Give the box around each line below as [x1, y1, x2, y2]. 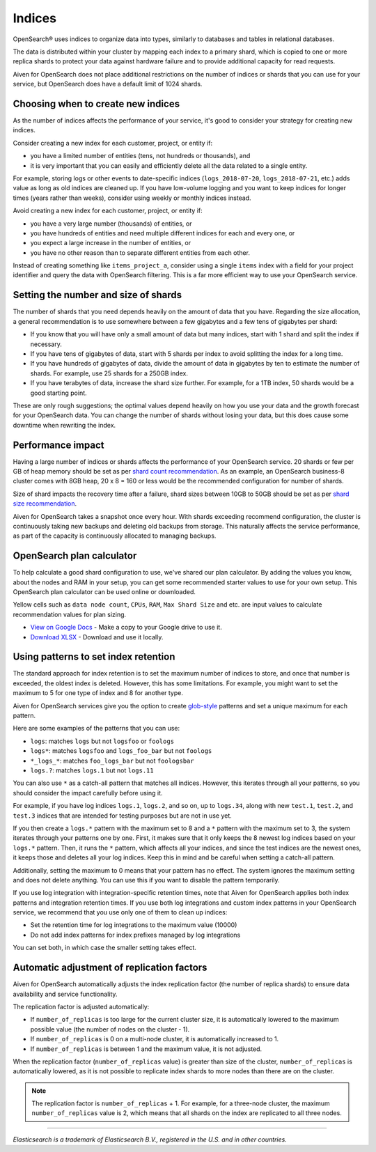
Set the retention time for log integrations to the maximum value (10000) [30, 921, 237, 929]
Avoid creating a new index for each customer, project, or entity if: [13, 206, 203, 215]
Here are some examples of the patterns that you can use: [13, 724, 180, 733]
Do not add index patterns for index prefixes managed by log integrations [30, 931, 241, 939]
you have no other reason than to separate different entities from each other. [30, 248, 251, 257]
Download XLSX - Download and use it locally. [30, 632, 164, 641]
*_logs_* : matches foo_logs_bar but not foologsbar [30, 756, 194, 765]
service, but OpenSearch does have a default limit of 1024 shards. [13, 80, 203, 88]
